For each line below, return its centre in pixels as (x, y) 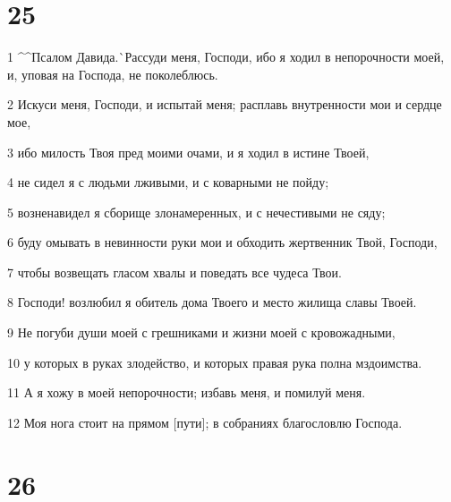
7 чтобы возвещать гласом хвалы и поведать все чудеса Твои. (174, 272)
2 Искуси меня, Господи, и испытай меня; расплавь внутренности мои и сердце (225, 104)
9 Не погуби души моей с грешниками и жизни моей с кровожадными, (201, 332)
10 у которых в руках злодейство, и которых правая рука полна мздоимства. (215, 362)
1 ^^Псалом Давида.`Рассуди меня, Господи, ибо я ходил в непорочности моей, (226, 57)
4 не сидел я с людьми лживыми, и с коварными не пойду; (168, 182)
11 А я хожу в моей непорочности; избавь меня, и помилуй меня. (187, 392)
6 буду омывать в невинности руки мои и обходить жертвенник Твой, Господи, (222, 242)
